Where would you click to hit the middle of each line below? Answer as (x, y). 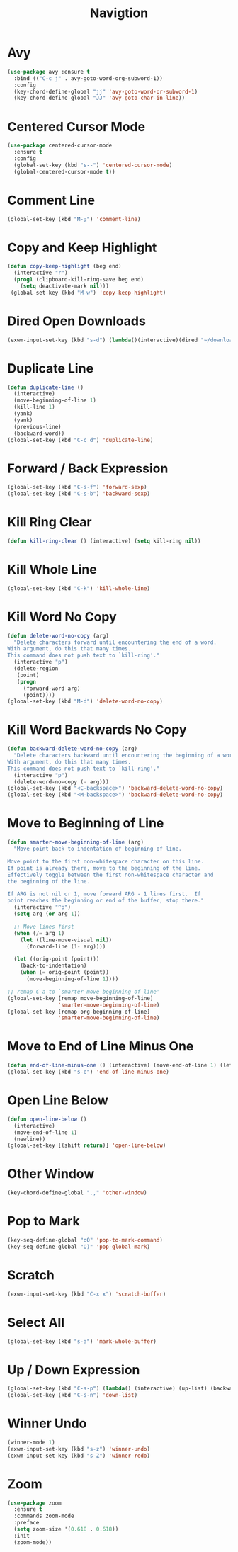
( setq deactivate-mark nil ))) (65, 286)
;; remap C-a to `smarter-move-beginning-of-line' (84, 992)
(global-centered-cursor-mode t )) (64, 171)
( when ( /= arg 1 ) (39, 933)
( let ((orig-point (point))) (57, 959)
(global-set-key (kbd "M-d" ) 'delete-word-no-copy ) (85, 702)
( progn (27, 681)
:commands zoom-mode (44, 1516)
